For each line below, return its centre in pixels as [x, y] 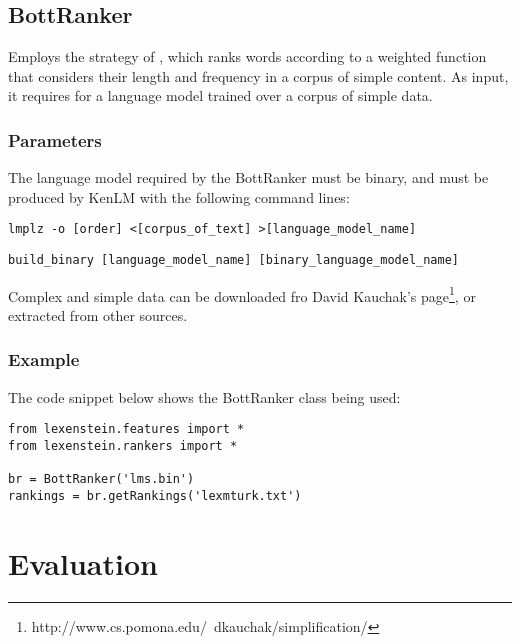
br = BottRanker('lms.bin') [101, 479]
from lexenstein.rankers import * [123, 446]
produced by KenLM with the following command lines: [179, 196]
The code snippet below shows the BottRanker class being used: [204, 396]
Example [44, 359]
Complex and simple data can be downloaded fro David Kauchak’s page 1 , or [242, 294]
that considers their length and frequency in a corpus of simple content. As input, [258, 75]
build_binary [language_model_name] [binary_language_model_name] [234, 260]
